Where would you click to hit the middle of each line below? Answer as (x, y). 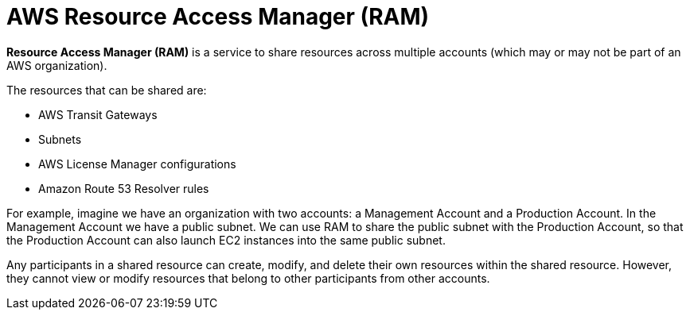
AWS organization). (57, 65)
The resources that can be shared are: (107, 90)
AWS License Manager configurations (137, 164)
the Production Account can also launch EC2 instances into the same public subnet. (226, 240)
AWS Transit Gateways (98, 114)
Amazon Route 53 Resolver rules (124, 188)
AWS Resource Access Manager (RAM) (218, 17)
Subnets (60, 139)
